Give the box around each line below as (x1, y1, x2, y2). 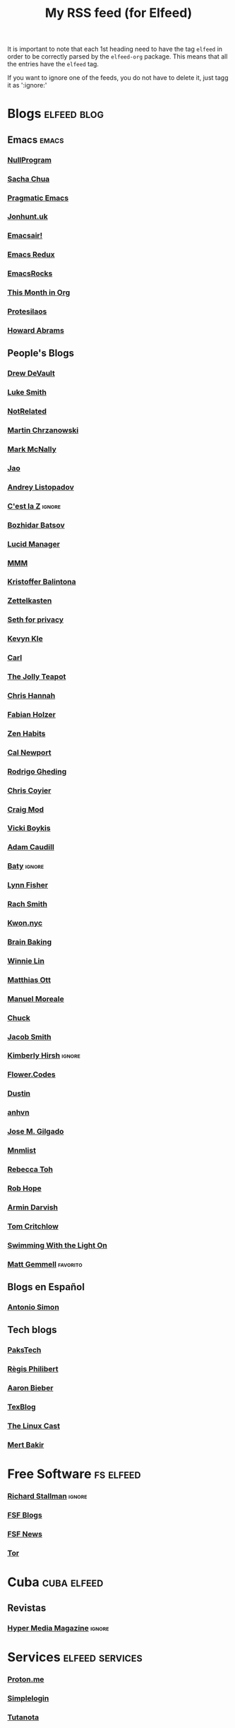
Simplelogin (7, 1693, 49, 1703)
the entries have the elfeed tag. (7, 60, 99, 69)
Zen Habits (7, 728, 46, 738)
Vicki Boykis (7, 823, 51, 833)
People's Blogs (7, 348, 75, 360)
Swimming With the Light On (7, 1240, 107, 1250)
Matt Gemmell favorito (7, 1259, 83, 1269)
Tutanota (7, 1712, 40, 1722)
